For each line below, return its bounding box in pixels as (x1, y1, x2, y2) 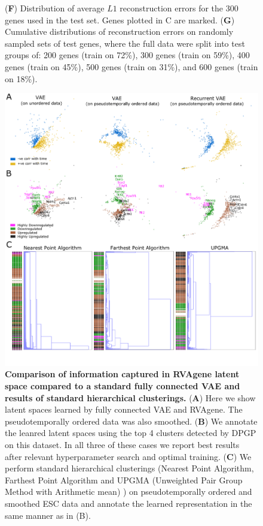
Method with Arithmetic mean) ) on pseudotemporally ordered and (5, 485, 252, 498)
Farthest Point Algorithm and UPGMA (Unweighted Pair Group (5, 473, 243, 486)
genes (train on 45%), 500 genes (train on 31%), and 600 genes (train (5, 60, 258, 73)
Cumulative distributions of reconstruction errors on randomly (5, 25, 234, 38)
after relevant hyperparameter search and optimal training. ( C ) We (5, 450, 252, 462)
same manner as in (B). (5, 509, 91, 521)
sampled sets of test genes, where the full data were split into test (5, 37, 245, 49)
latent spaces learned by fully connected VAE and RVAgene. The (5, 403, 243, 416)
